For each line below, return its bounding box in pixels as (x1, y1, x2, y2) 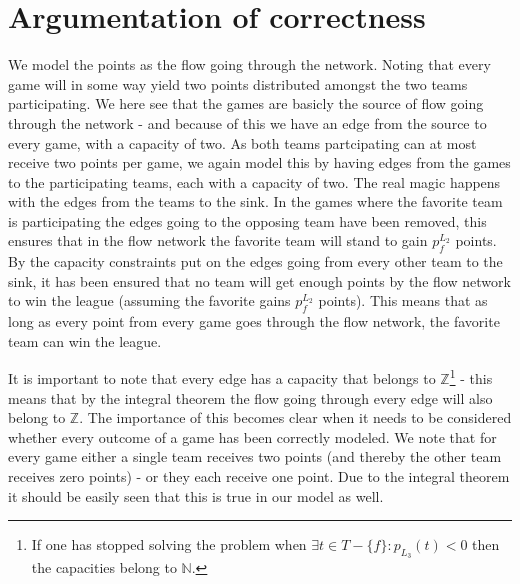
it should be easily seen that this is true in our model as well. (8, 485, 384, 506)
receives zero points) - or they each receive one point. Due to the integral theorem (8, 466, 510, 487)
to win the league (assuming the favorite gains (8, 290, 291, 311)
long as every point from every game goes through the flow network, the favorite (8, 311, 500, 332)
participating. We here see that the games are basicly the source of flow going (8, 93, 484, 114)
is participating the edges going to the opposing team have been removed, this (8, 210, 487, 231)
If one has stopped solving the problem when (31, 534, 307, 555)
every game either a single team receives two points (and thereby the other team (8, 446, 502, 467)
